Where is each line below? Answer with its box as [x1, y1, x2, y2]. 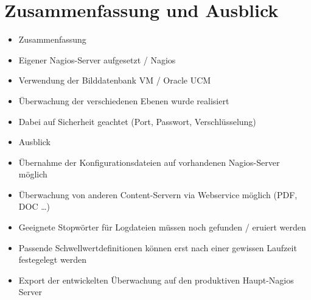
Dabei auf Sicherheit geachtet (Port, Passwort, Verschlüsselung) [18, 115, 256, 127]
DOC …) [18, 200, 50, 213]
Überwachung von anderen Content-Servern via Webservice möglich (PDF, [18, 188, 298, 201]
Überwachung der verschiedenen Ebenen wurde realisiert [18, 94, 229, 107]
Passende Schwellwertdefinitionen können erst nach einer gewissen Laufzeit [18, 241, 297, 254]
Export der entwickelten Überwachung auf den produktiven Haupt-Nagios [18, 273, 294, 286]
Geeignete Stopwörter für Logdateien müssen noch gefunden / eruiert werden [18, 221, 306, 234]
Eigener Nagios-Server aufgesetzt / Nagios [18, 53, 176, 66]
